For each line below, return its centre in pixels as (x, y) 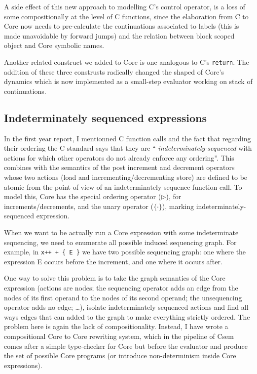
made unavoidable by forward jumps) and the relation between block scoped (119, 35)
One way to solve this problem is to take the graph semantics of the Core (115, 278)
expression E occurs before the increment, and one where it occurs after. (113, 261)
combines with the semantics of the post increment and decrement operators (119, 167)
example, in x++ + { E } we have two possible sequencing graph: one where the (125, 252)
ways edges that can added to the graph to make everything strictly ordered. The (127, 316)
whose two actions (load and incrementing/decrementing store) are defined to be (126, 177)
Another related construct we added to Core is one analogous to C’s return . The (127, 62)
